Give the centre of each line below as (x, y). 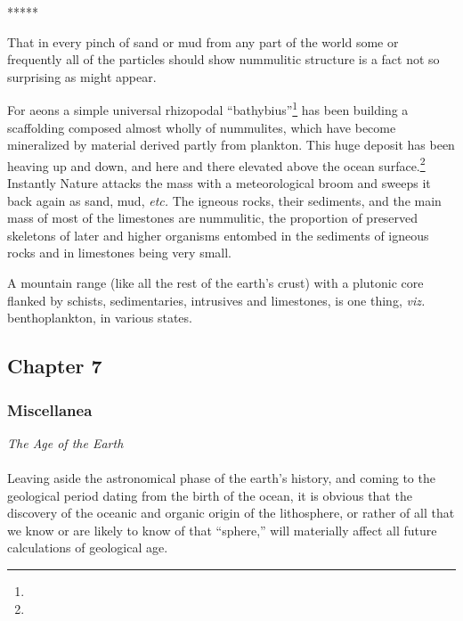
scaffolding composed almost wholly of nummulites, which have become (202, 127)
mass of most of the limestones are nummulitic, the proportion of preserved (213, 218)
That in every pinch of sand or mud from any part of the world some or (203, 41)
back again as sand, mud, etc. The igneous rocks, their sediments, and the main (224, 200)
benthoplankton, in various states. (100, 318)
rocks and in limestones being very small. (119, 253)
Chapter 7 (55, 366)
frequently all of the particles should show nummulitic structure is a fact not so (223, 59)
